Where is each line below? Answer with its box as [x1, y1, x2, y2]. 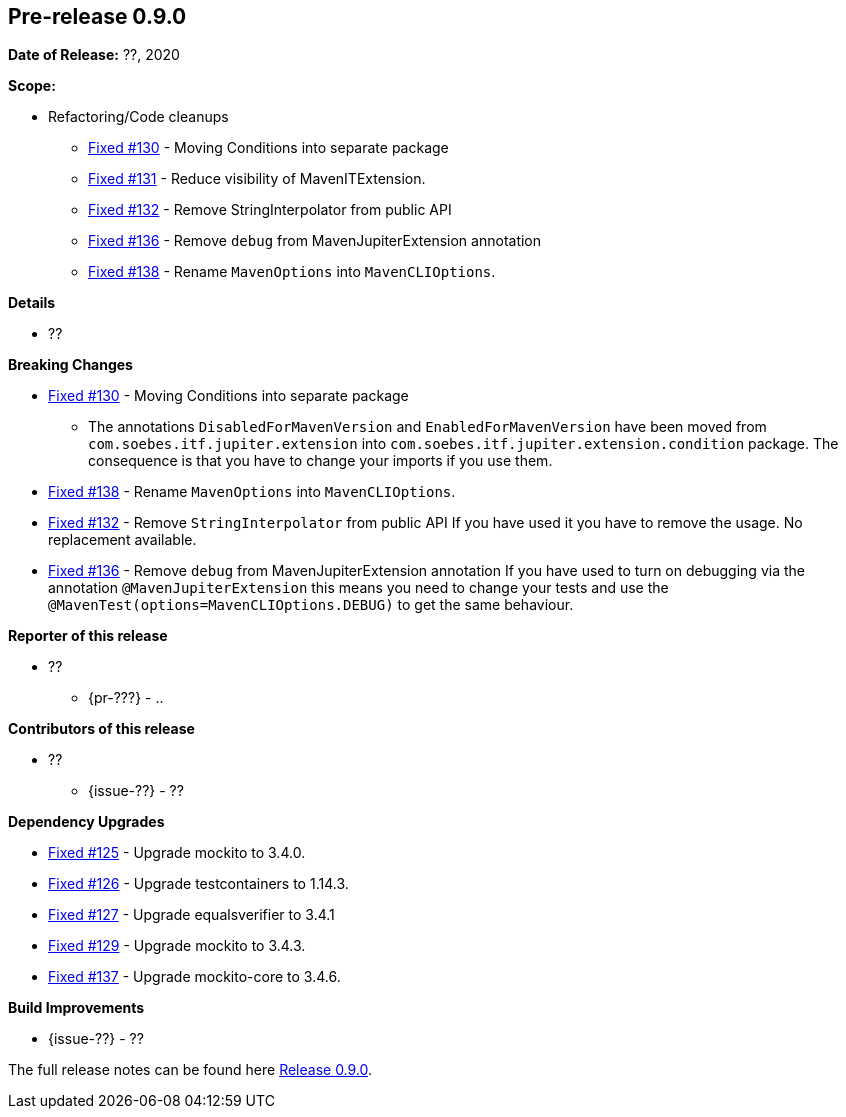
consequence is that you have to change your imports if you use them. [88, 452, 553, 470]
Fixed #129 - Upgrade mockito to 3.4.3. [48, 937, 306, 955]
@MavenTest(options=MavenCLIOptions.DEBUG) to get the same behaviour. [48, 596, 574, 614]
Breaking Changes [8, 356, 133, 374]
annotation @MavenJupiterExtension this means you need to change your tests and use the [48, 579, 669, 597]
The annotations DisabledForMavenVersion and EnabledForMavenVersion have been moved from [88, 418, 767, 436]
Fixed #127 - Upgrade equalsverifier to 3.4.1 [48, 906, 335, 924]
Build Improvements [8, 999, 145, 1017]
